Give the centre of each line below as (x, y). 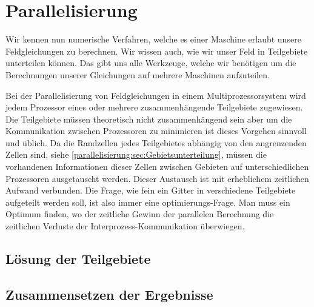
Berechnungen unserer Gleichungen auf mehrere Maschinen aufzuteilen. (138, 74)
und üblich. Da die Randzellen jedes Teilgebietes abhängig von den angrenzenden (156, 142)
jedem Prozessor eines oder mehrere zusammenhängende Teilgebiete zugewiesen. (154, 107)
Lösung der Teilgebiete (78, 259)
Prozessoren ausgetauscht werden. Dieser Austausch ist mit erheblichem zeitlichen (157, 178)
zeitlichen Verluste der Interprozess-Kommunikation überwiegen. (125, 226)
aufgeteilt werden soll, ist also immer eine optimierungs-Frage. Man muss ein (148, 202)
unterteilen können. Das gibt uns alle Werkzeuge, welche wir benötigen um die (151, 63)
